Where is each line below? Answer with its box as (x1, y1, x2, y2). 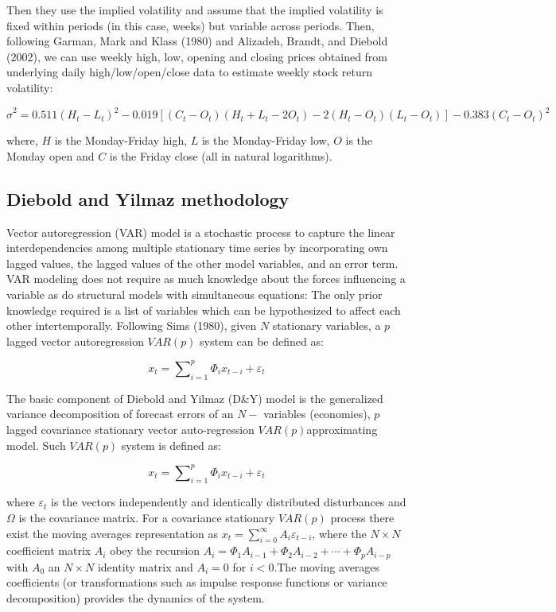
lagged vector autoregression (6, 332, 144, 349)
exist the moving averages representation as (6, 525, 218, 541)
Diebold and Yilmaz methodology (6, 186, 290, 211)
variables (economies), (263, 405, 371, 422)
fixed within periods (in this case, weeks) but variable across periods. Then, (6, 17, 375, 33)
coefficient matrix (6, 542, 91, 559)
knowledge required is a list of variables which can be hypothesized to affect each (6, 301, 401, 318)
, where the (312, 525, 367, 541)
